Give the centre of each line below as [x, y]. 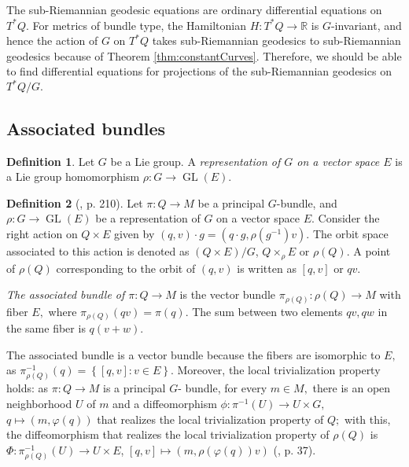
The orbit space [350, 234]
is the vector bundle [228, 294]
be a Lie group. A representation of [195, 161]
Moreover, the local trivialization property [279, 370]
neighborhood [39, 404]
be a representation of [148, 218]
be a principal [231, 202]
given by [134, 234]
